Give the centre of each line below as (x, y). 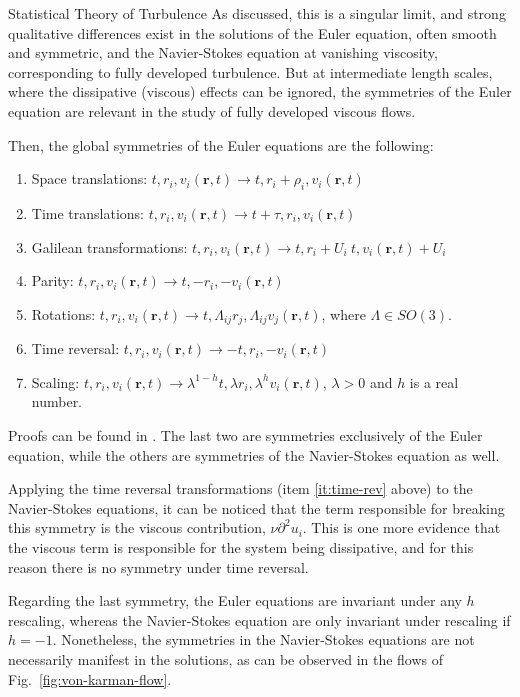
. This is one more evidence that (401, 527)
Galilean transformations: (109, 246)
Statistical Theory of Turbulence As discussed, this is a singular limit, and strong (257, 13)
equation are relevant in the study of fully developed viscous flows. (212, 110)
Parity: (52, 280)
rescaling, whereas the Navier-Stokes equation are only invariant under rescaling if (259, 619)
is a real (434, 381)
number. (57, 401)
